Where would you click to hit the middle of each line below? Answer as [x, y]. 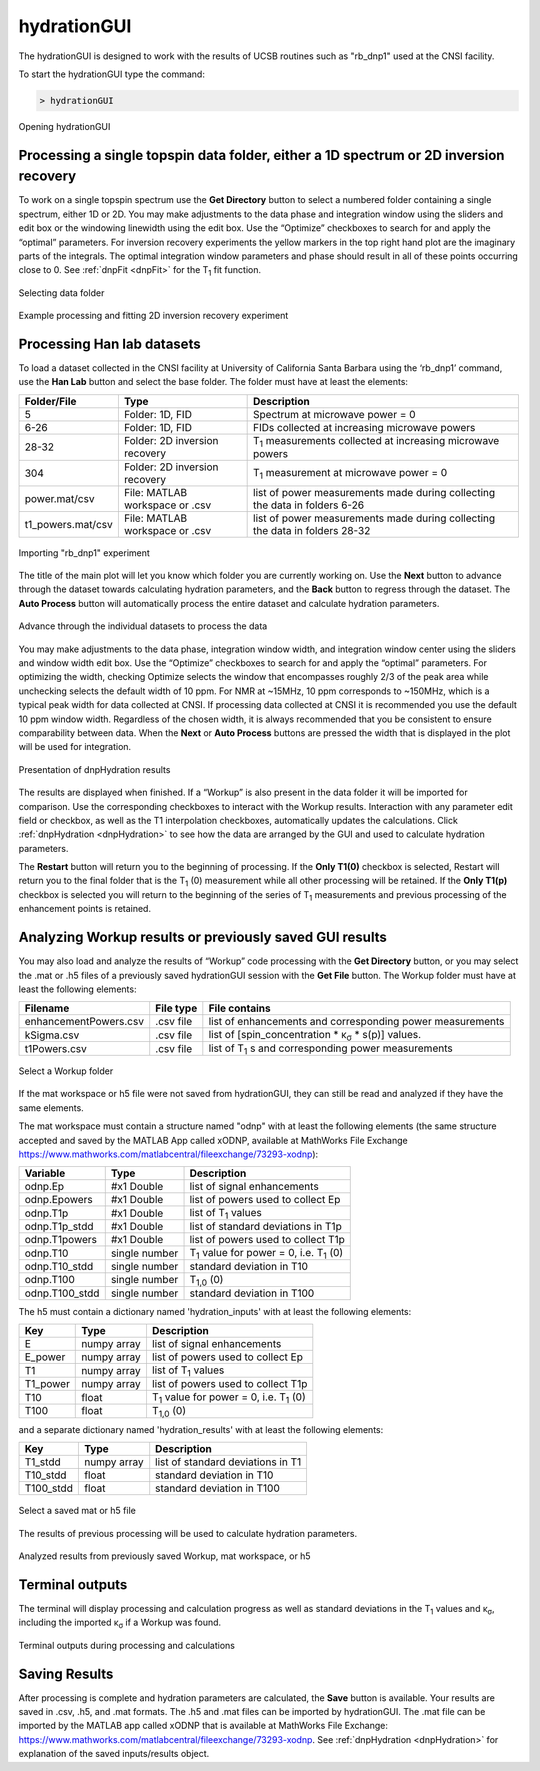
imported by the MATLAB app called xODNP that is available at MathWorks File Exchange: [203, 1726]
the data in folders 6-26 [309, 505]
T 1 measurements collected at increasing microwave [376, 441]
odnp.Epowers [59, 1200]
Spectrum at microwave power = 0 [334, 414]
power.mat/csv [59, 498]
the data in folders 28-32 [312, 530]
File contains [239, 1008]
